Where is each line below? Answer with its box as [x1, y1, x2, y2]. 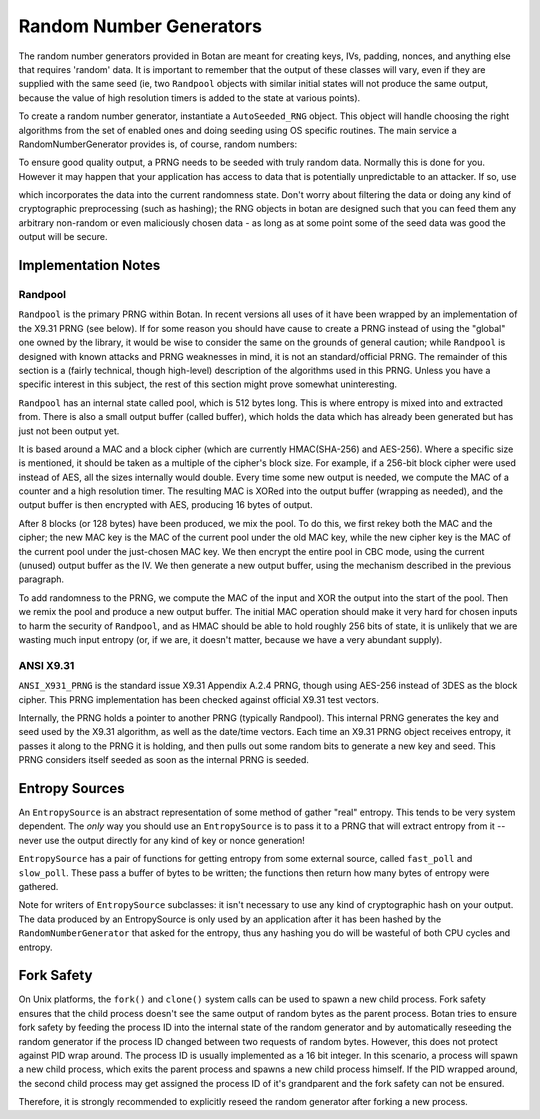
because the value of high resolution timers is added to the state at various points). [18, 91, 361, 104]
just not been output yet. [18, 425, 120, 437]
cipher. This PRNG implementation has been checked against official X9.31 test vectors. [18, 693, 379, 705]
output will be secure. [18, 231, 108, 243]
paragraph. [18, 573, 65, 585]
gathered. [18, 880, 59, 892]
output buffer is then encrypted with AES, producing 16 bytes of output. [18, 499, 314, 511]
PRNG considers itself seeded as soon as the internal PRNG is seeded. [18, 754, 310, 766]
